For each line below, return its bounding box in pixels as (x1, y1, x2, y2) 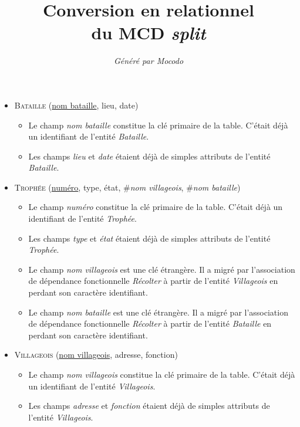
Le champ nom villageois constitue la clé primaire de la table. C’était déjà (28, 368, 295, 380)
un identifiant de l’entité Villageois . (28, 379, 156, 392)
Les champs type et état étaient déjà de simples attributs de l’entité (28, 232, 271, 244)
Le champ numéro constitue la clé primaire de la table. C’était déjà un (28, 201, 283, 213)
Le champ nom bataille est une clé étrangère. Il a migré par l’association (28, 306, 288, 318)
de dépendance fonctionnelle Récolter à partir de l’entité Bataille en (28, 317, 272, 330)
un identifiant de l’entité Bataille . (28, 130, 149, 143)
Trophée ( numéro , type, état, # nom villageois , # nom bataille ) (14, 181, 241, 193)
